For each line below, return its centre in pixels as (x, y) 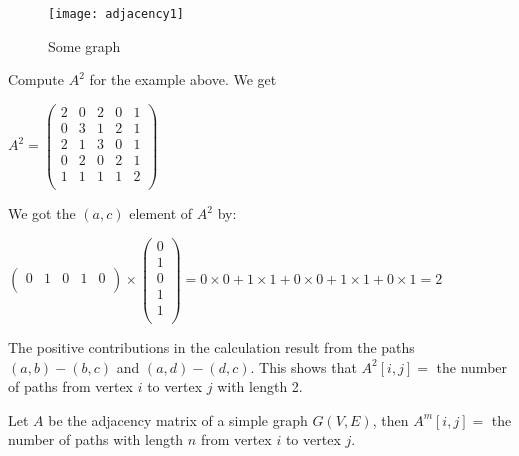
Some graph (84, 45)
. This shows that (303, 366)
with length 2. (260, 386)
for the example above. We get (183, 79)
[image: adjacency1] (116, 14)
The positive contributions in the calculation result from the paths (211, 346)
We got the (42, 213)
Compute (36, 79)
